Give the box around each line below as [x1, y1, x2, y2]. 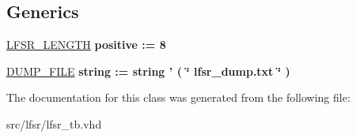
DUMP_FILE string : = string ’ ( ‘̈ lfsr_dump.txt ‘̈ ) [6, 62, 290, 79]
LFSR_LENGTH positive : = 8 [6, 36, 166, 53]
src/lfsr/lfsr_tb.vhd [6, 115, 102, 132]
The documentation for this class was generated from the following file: [6, 89, 350, 106]
